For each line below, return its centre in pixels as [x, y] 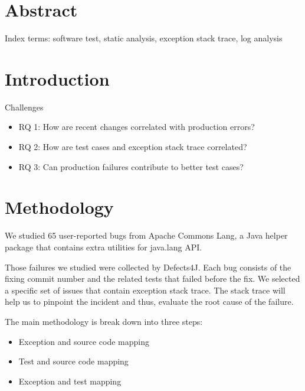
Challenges [24, 107]
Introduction [57, 78]
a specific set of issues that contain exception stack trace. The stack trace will [145, 290]
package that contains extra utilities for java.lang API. [104, 247]
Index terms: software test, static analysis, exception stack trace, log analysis [144, 38]
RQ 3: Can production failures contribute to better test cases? [131, 166]
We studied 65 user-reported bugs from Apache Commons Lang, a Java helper [146, 235]
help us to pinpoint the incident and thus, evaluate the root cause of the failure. [149, 302]
